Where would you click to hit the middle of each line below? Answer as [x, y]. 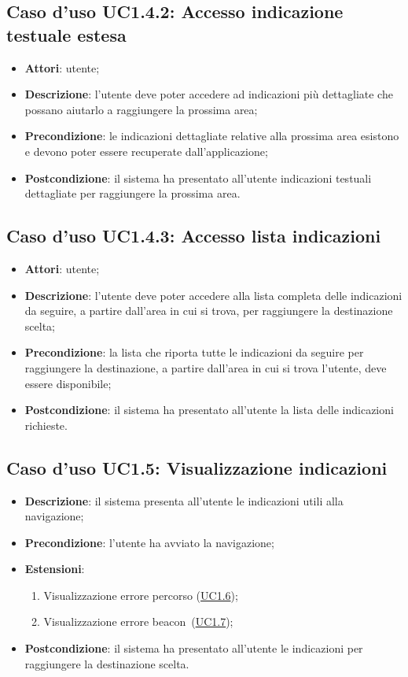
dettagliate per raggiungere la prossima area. [132, 193]
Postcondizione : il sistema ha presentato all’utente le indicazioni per [194, 648]
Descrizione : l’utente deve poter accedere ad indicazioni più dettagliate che [209, 94]
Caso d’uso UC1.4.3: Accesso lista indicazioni [194, 236]
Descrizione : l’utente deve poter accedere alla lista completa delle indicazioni [213, 295]
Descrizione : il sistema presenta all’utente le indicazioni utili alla [184, 500]
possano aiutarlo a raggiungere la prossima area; [141, 109]
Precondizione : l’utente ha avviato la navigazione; [149, 542]
